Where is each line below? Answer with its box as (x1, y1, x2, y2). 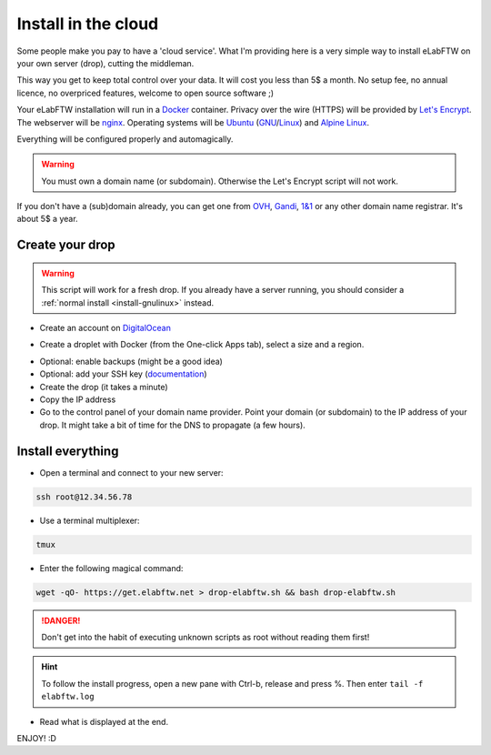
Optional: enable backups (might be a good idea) (39, 356, 223, 367)
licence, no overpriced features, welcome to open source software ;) (16, 87, 275, 98)
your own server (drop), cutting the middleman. (16, 57, 195, 68)
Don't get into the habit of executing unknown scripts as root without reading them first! (41, 631, 370, 642)
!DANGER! (41, 615, 81, 626)
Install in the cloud (16, 14, 159, 34)
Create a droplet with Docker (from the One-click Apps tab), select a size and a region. (39, 339, 365, 350)
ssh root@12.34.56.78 (35, 491, 133, 502)
